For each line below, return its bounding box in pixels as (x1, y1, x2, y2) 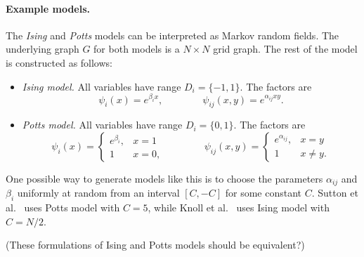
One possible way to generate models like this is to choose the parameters (6, 171, 323, 186)
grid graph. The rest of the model (213, 41, 358, 56)
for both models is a (93, 41, 180, 56)
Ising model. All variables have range (22, 79, 181, 93)
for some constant (225, 185, 302, 200)
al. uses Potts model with (6, 200, 120, 215)
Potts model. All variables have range (22, 117, 183, 132)
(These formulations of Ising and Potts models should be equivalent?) (6, 237, 305, 252)
